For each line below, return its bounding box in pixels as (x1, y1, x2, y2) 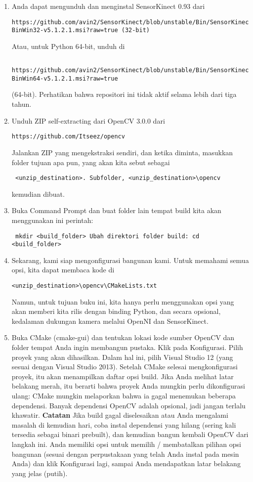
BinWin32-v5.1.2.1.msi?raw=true (11, 27, 118, 34)
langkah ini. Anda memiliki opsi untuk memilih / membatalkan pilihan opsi (11, 439, 241, 449)
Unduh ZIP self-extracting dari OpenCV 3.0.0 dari (11, 115, 165, 126)
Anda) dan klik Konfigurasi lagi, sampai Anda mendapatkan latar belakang (11, 458, 241, 469)
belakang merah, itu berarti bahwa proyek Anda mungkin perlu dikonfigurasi (11, 381, 245, 391)
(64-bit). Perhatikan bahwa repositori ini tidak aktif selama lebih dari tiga (11, 89, 237, 99)
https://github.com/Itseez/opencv (11, 133, 125, 140)
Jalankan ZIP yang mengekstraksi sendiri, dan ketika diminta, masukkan (11, 147, 233, 157)
